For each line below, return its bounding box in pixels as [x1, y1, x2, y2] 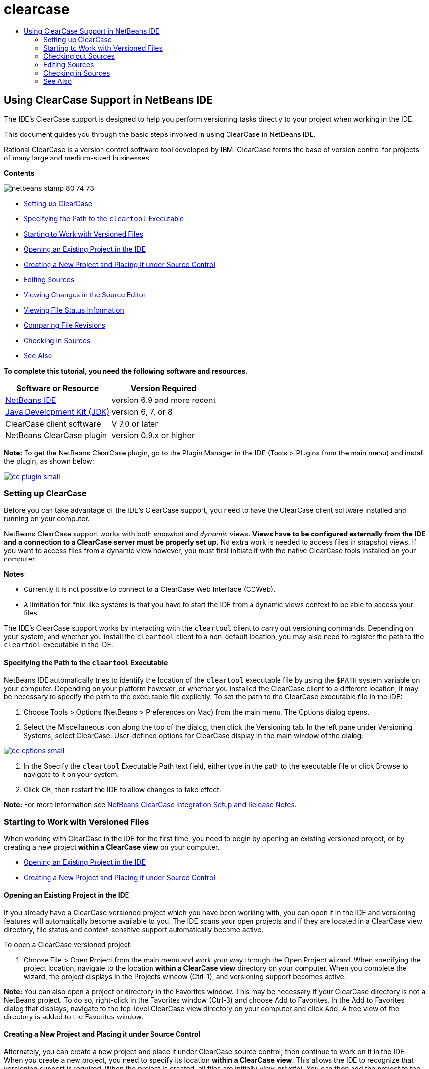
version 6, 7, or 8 [111, 406, 173, 417]
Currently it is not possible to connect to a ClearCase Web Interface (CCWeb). [24, 585, 276, 594]
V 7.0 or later [111, 418, 158, 428]
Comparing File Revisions [24, 321, 105, 329]
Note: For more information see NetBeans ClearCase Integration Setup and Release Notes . [4, 800, 297, 809]
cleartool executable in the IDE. [4, 641, 113, 649]
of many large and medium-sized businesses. [4, 153, 151, 162]
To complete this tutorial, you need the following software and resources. [4, 366, 248, 375]
